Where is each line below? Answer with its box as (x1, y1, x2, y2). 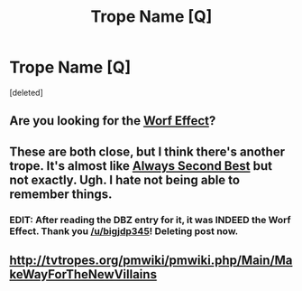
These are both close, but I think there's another (9, 144, 286, 159)
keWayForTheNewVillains (9, 267, 158, 282)
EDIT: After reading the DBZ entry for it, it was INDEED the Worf (9, 213, 291, 226)
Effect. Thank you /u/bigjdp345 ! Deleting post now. (9, 224, 239, 237)
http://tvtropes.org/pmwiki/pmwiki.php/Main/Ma (9, 253, 293, 268)
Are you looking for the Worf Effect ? (9, 113, 216, 128)
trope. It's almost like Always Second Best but (9, 158, 273, 174)
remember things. (9, 186, 113, 202)
